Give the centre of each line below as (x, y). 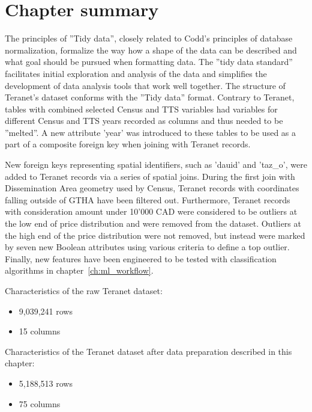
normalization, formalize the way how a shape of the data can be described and (151, 50)
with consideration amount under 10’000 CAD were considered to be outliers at (151, 211)
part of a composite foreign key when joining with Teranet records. (128, 144)
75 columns (40, 403)
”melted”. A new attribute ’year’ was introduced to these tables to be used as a (151, 132)
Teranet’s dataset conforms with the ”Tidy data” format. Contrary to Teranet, (150, 97)
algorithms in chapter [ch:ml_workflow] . (79, 270)
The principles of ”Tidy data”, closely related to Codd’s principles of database (149, 38)
